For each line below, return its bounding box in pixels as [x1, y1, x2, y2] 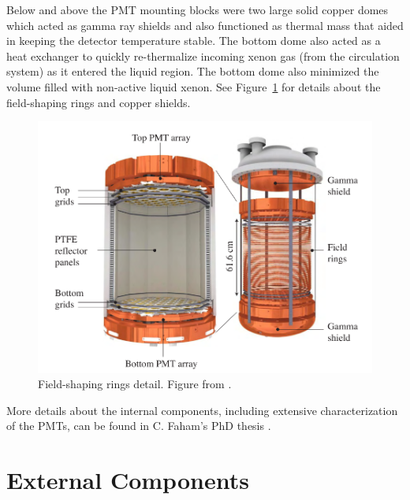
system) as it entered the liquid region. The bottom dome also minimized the [6, 63, 379, 80]
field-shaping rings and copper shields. [6, 94, 191, 110]
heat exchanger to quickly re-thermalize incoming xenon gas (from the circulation [6, 47, 400, 64]
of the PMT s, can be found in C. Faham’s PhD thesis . [6, 417, 271, 434]
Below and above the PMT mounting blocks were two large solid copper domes [6, 2, 389, 17]
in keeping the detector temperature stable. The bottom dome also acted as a [6, 32, 381, 49]
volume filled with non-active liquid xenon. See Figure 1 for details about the [6, 78, 381, 94]
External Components [6, 464, 249, 496]
